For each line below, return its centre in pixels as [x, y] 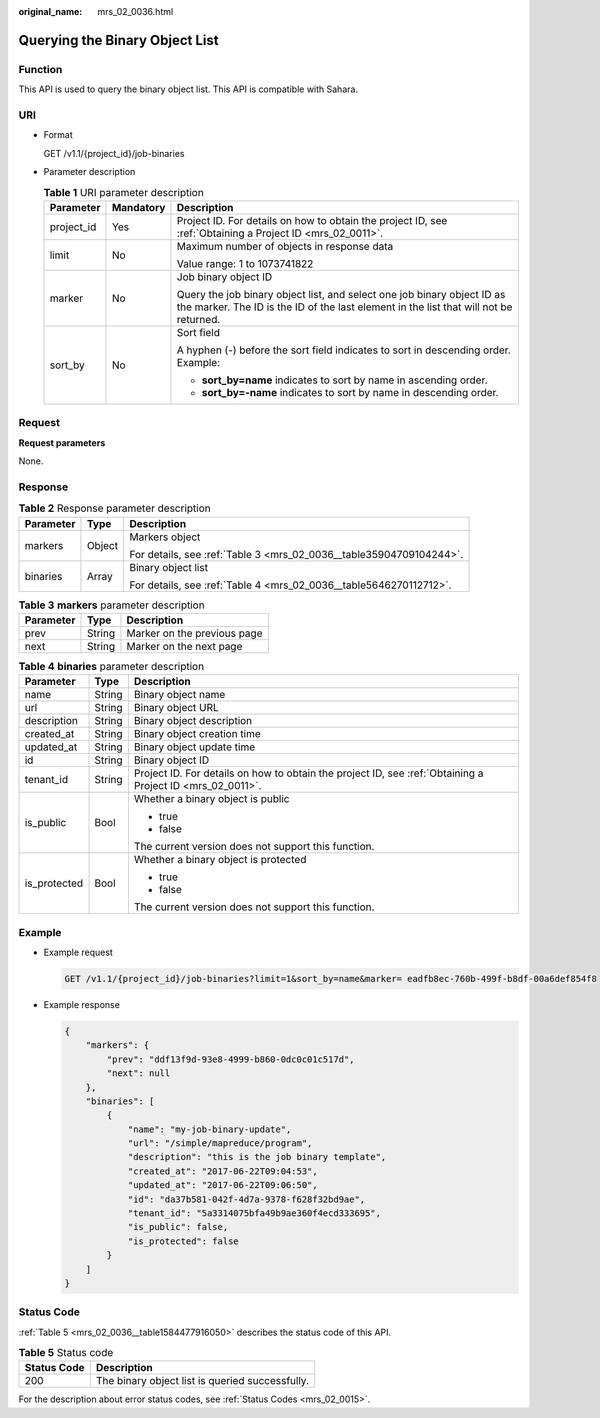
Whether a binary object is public [211, 799]
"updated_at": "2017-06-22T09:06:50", [223, 1185]
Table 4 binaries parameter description [111, 667]
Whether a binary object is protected [220, 860]
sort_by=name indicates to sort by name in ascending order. [345, 380]
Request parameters [62, 442]
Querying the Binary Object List [118, 40]
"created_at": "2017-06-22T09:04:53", [223, 1171]
